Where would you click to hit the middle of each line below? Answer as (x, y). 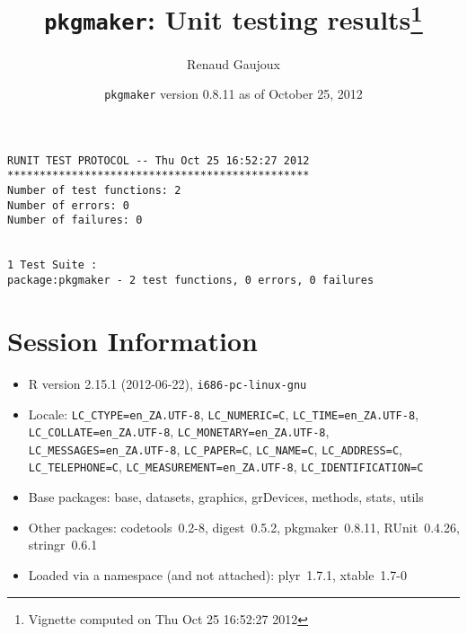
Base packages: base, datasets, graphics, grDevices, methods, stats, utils (226, 497)
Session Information (132, 340)
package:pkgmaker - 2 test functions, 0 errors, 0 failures (191, 281)
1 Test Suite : (53, 265)
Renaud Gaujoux (233, 63)
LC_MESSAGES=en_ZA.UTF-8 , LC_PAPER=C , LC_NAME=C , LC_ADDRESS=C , (215, 449)
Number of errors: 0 (69, 205)
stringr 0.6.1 (63, 545)
